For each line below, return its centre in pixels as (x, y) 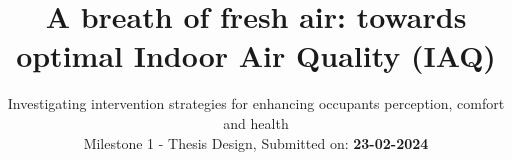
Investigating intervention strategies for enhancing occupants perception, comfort (256, 103)
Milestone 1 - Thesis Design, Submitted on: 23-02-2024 (256, 142)
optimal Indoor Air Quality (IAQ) (256, 55)
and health (256, 122)
